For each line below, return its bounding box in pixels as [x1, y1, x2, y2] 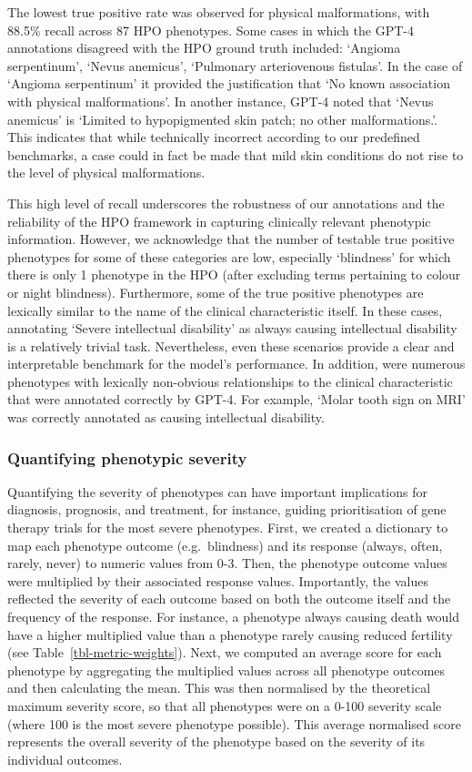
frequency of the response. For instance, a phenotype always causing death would [7, 607, 459, 626]
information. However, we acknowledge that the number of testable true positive [7, 229, 455, 249]
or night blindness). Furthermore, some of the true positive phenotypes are [7, 282, 424, 301]
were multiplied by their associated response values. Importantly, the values [7, 571, 428, 590]
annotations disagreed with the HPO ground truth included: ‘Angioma [7, 38, 401, 57]
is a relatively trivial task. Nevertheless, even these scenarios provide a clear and [7, 336, 455, 355]
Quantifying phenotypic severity [7, 446, 247, 469]
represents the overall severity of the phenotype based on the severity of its [7, 732, 426, 751]
